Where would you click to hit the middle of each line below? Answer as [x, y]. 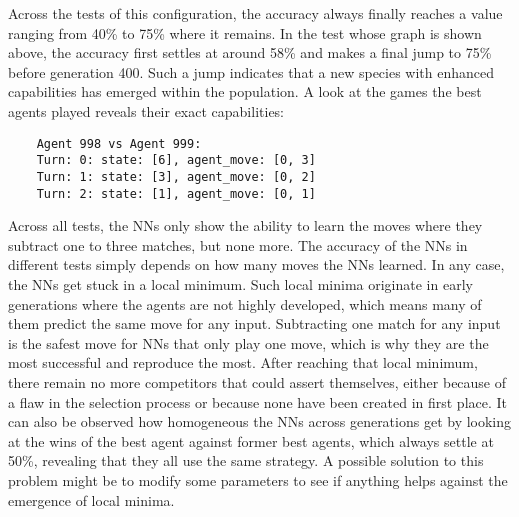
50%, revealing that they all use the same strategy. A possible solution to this [246, 460]
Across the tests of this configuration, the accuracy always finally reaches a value [255, 13]
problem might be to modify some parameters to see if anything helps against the [258, 479]
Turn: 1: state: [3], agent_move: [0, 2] [176, 176]
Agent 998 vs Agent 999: [119, 143]
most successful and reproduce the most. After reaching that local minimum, [243, 362]
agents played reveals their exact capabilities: [146, 110]
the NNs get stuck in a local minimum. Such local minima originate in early [240, 283]
